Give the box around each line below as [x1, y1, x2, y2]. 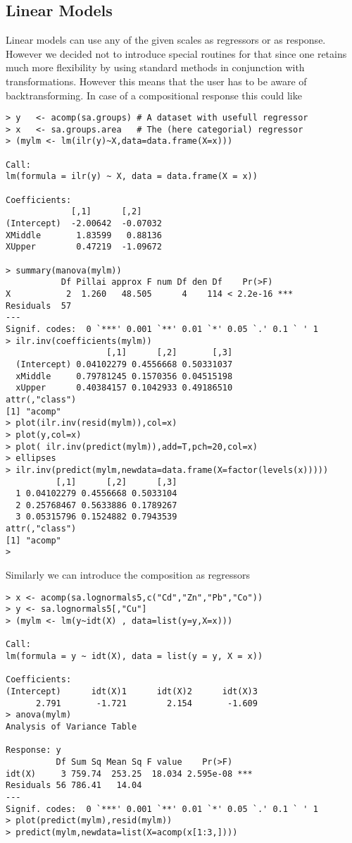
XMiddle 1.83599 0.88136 [6, 230, 162, 240]
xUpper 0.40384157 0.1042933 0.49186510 [15, 383, 233, 393]
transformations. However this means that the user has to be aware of [6, 73, 307, 88]
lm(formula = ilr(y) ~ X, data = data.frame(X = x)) [6, 171, 258, 182]
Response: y [6, 745, 61, 756]
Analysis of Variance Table [6, 721, 137, 732]
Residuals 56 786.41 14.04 [6, 780, 142, 791]
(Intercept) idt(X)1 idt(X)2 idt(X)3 [6, 686, 258, 696]
